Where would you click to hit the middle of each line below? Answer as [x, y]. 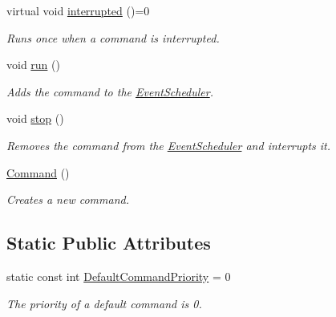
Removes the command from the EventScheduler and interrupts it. [169, 145]
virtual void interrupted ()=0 [78, 10]
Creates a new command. [68, 199]
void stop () [35, 118]
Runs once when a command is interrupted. [113, 37]
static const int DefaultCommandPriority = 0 [119, 276]
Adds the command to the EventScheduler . [110, 91]
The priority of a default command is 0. [104, 303]
